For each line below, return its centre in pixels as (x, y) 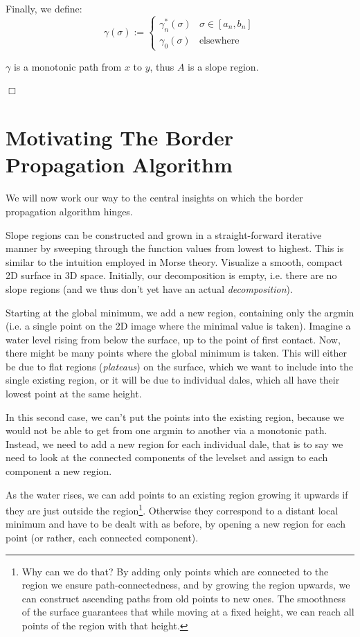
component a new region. (59, 471)
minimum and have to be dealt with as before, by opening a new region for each (175, 524)
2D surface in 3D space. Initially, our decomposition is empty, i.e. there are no (171, 275)
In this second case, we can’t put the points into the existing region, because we (175, 416)
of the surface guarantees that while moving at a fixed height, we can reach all (188, 612)
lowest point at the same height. (74, 394)
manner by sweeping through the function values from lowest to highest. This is (175, 248)
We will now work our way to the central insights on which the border (154, 198)
